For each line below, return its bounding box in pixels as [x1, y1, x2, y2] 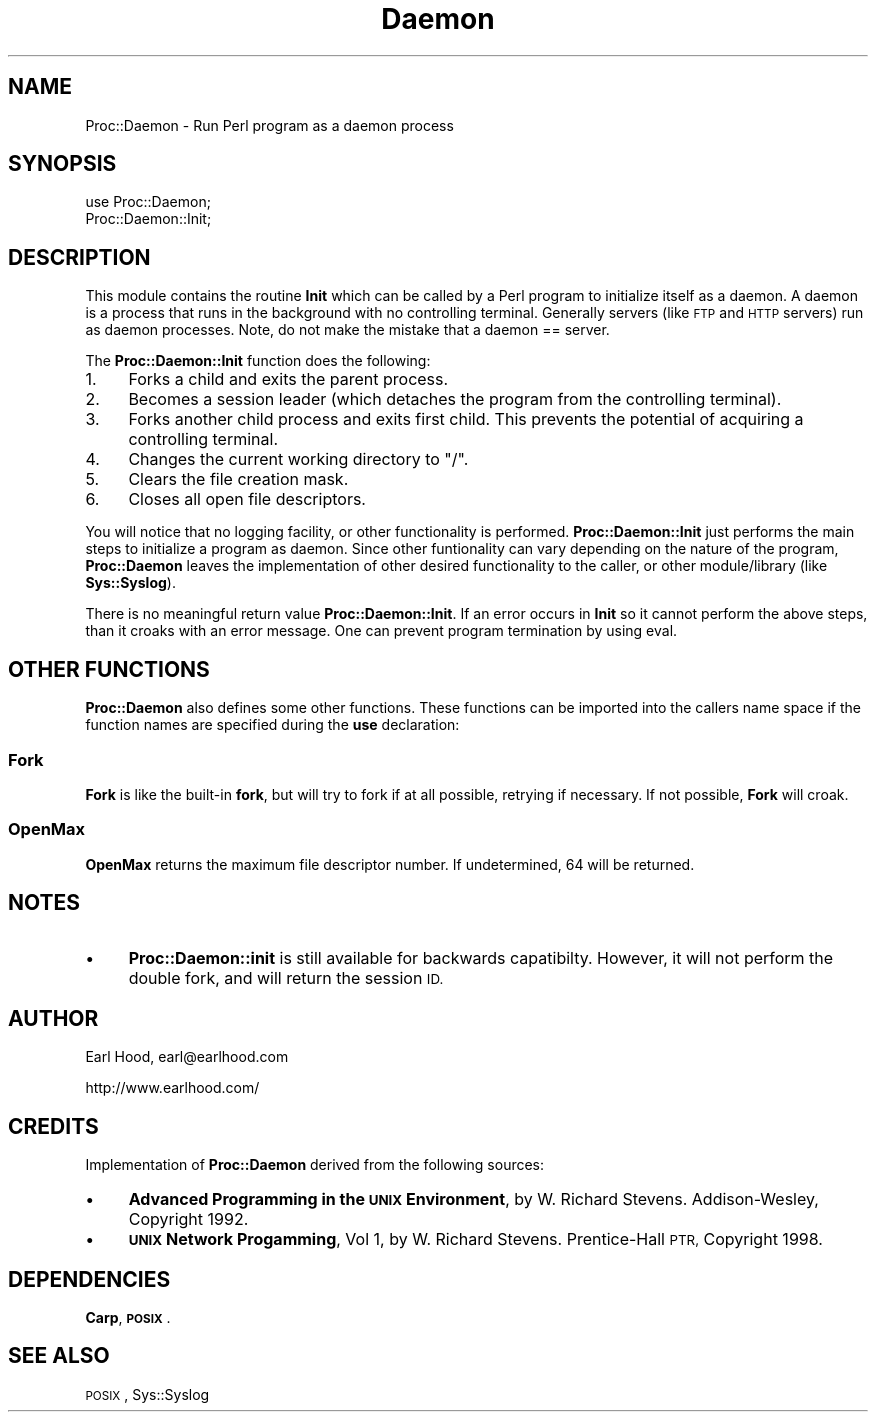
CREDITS [8, 1113, 99, 1139]
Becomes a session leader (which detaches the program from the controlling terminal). [128, 389, 782, 410]
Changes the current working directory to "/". [128, 449, 469, 470]
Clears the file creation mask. [128, 469, 349, 490]
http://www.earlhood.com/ [85, 1079, 260, 1097]
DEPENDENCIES [8, 1266, 171, 1292]
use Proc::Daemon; [85, 193, 211, 211]
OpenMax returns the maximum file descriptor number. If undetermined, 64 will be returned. [85, 855, 695, 873]
